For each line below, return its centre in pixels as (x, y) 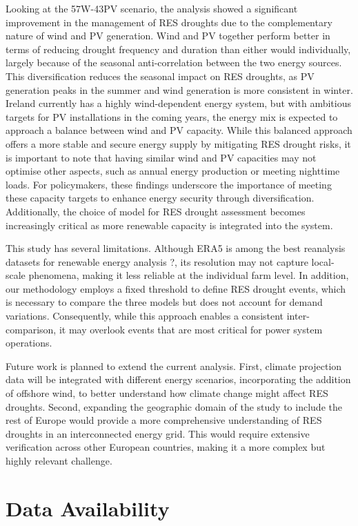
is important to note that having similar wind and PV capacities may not (161, 157)
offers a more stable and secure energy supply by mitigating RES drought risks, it (178, 143)
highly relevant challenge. (59, 460)
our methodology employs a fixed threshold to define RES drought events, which (176, 288)
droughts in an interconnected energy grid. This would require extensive (158, 433)
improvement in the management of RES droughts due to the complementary (169, 22)
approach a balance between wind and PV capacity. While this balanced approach (179, 130)
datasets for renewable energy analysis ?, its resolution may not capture (157, 261)
